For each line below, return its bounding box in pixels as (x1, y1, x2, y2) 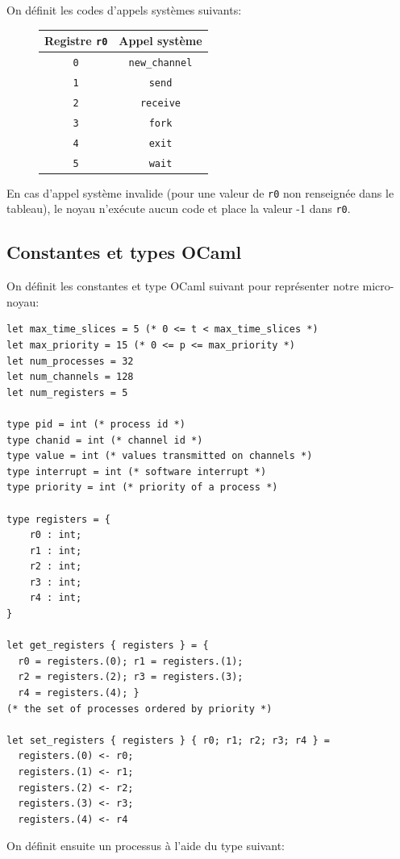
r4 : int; (29, 592, 82, 604)
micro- (362, 277, 394, 294)
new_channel (128, 57, 193, 69)
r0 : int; (29, 529, 82, 541)
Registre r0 (44, 32, 108, 49)
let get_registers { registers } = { (6, 640, 209, 652)
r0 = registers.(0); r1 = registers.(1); (18, 655, 244, 667)
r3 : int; (29, 576, 82, 588)
